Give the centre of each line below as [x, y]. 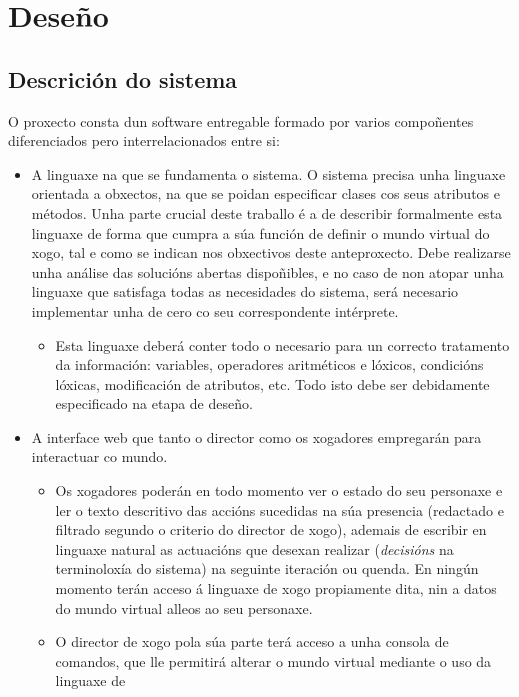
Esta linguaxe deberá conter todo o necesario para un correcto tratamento [282, 344]
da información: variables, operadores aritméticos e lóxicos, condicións [269, 364]
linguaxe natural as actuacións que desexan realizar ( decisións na [254, 548]
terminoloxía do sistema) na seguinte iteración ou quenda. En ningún [267, 568]
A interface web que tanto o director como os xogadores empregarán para [256, 436]
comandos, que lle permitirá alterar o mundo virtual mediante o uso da [273, 660]
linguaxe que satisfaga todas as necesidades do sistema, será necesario [245, 291]
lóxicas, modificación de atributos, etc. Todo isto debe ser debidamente [272, 383]
